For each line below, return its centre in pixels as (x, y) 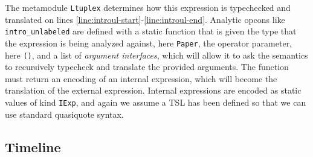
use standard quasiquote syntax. (64, 114)
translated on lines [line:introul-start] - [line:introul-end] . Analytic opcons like (145, 19)
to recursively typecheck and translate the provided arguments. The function (147, 67)
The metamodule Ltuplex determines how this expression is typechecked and (148, 7)
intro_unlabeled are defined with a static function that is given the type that (151, 31)
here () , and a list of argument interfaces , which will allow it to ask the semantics (156, 55)
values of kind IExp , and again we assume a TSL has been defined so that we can (156, 102)
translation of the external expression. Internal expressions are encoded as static (153, 90)
